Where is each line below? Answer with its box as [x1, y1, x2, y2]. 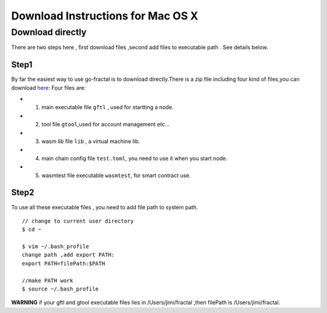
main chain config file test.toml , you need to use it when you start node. [41, 155, 228, 162]
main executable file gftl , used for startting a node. [41, 104, 174, 111]
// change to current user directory [22, 217, 134, 224]
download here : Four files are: [11, 84, 86, 91]
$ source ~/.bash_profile [22, 286, 99, 292]
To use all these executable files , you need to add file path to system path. [11, 203, 198, 210]
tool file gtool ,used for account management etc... [41, 121, 170, 128]
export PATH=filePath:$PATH [22, 260, 105, 267]
